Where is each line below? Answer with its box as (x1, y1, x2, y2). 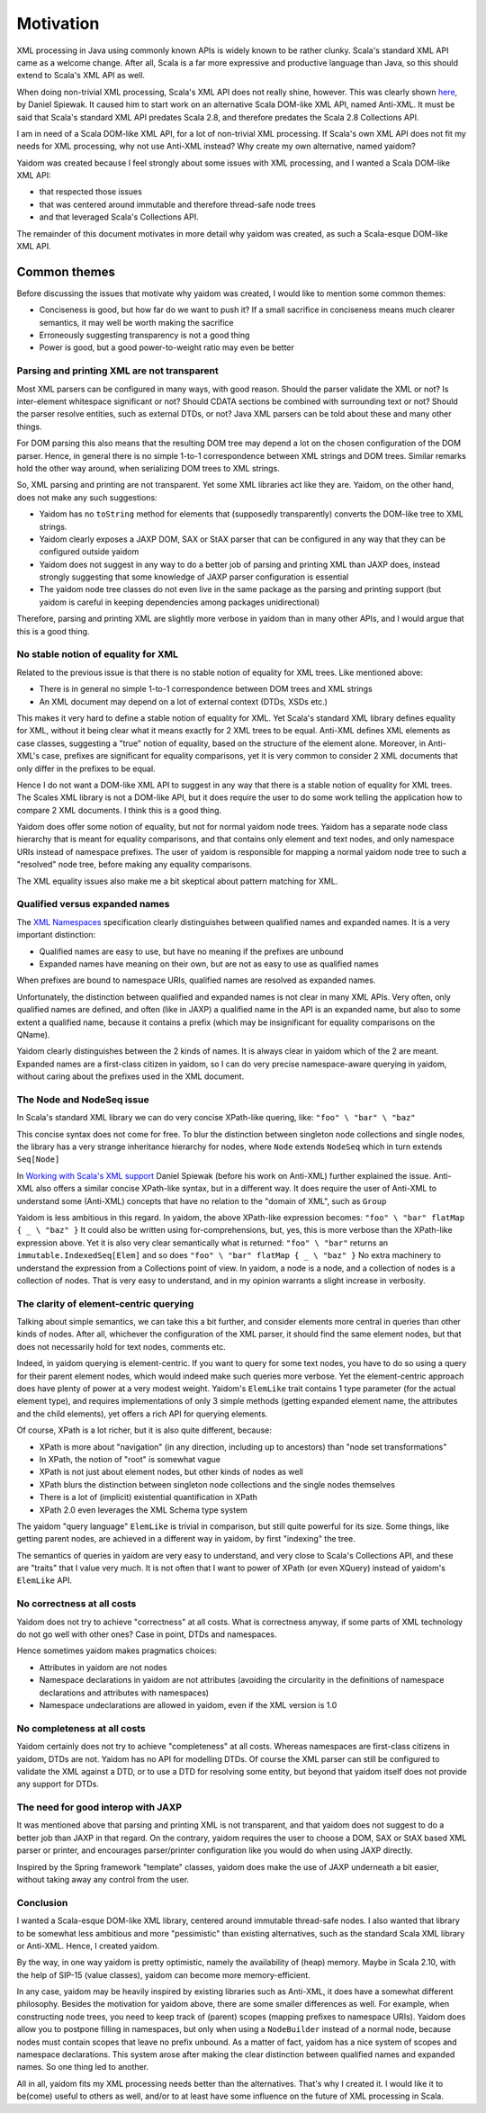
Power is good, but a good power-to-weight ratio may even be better (39, 342, 294, 353)
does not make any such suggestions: (16, 491, 157, 503)
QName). (16, 1029, 50, 1039)
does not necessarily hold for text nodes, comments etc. (16, 1341, 227, 1352)
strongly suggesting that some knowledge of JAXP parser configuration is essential (39, 571, 349, 582)
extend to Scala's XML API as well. (16, 70, 146, 81)
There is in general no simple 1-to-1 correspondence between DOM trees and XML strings (39, 684, 373, 695)
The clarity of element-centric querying (16, 1297, 194, 1309)
